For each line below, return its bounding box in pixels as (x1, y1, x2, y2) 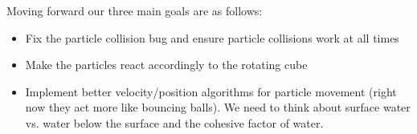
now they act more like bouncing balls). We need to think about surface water (25, 99, 411, 116)
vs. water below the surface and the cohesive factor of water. (25, 114, 324, 131)
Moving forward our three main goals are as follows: (6, 2, 263, 18)
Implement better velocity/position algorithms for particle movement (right (25, 83, 397, 99)
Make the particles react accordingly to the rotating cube (25, 56, 308, 73)
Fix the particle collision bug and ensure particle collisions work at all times (25, 29, 399, 46)
